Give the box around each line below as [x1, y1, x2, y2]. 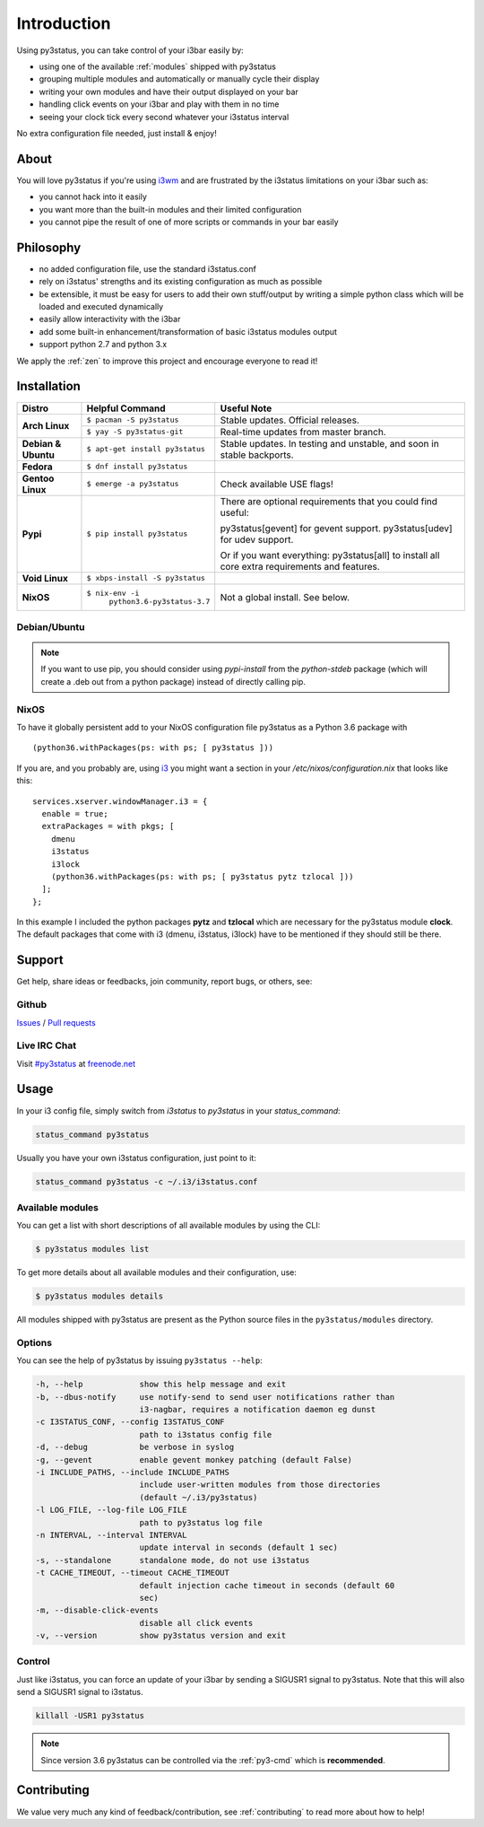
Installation [16, 379, 81, 394]
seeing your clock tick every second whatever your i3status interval [39, 111, 290, 122]
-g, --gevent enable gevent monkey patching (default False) [35, 1455, 353, 1464]
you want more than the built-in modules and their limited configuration [39, 204, 302, 214]
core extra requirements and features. [220, 560, 380, 573]
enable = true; [41, 809, 108, 818]
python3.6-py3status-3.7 [108, 597, 211, 606]
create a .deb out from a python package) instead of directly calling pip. [40, 676, 307, 686]
